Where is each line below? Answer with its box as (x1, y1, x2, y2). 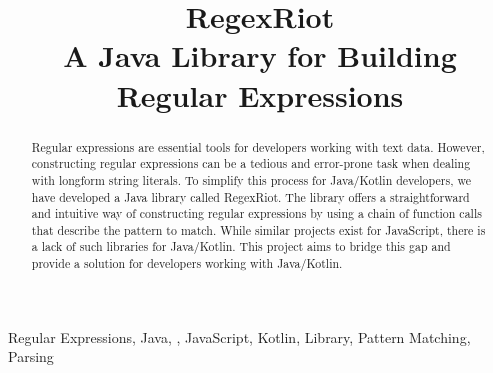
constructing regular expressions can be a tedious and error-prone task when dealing (31, 155, 471, 172)
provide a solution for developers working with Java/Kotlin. (31, 255, 343, 272)
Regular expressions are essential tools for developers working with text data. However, (31, 138, 485, 155)
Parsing (8, 346, 54, 367)
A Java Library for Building (63, 35, 457, 76)
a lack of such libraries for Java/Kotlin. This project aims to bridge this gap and (31, 238, 451, 255)
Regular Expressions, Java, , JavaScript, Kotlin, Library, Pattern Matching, (8, 326, 471, 347)
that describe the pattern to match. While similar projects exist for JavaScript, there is (31, 221, 486, 238)
